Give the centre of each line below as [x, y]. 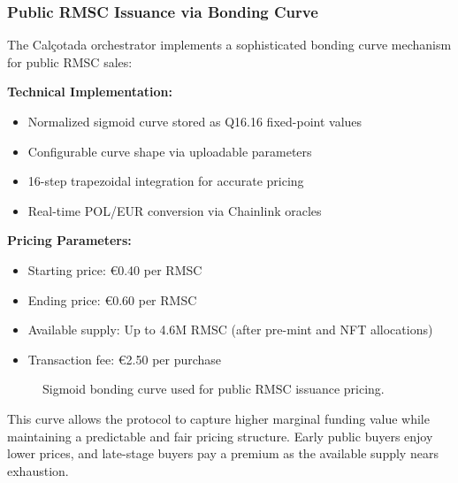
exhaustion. [38, 470]
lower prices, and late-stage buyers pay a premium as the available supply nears [223, 453]
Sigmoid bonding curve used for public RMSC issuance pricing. [214, 389]
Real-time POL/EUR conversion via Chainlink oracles [175, 210]
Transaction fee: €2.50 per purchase [125, 359]
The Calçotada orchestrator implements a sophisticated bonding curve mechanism [229, 45]
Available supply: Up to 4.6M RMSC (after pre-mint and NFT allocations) [230, 330]
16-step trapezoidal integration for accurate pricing [166, 181]
